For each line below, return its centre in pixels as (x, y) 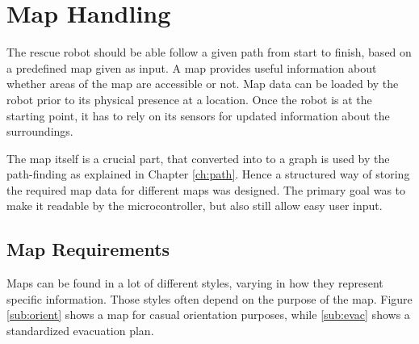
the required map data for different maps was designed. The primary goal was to (206, 189)
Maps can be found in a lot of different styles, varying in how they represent (195, 283)
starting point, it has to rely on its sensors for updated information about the (198, 115)
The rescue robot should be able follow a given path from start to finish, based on (209, 52)
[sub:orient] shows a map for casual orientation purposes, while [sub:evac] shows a (208, 315)
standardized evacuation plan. (80, 331)
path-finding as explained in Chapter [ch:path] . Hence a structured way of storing (208, 174)
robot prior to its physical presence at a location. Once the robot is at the (189, 99)
